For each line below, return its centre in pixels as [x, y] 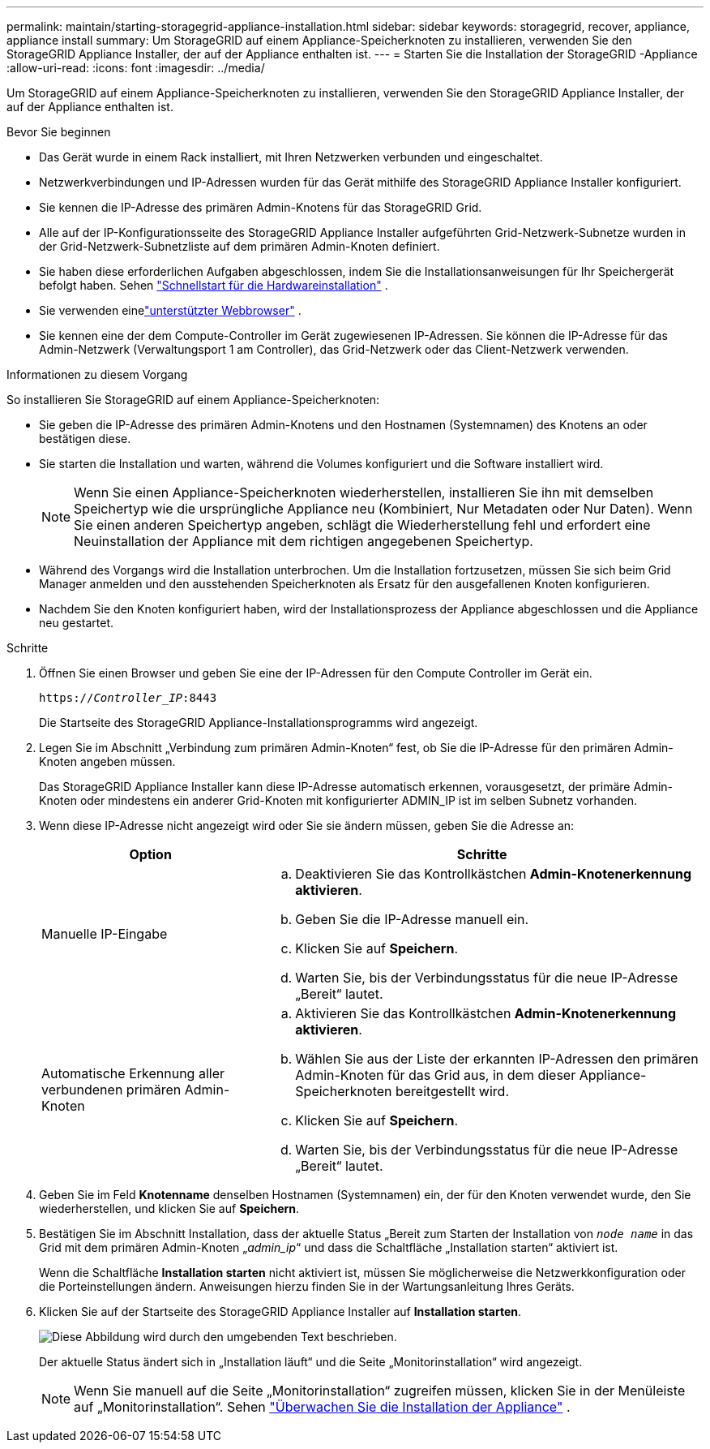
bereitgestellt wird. [452, 1091]
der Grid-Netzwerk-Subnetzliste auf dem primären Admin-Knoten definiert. [240, 246]
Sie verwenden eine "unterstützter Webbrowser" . [170, 310]
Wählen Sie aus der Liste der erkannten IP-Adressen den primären [497, 1059]
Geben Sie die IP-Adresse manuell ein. [412, 919]
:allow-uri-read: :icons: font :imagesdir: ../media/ [136, 68]
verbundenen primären [111, 1090]
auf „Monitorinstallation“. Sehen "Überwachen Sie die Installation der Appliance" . [322, 1407]
